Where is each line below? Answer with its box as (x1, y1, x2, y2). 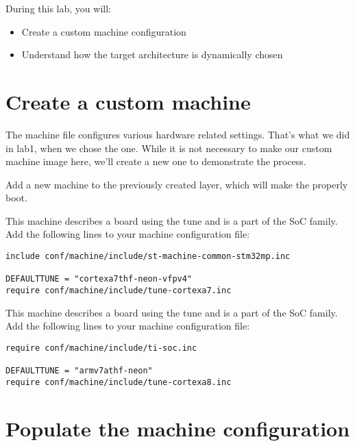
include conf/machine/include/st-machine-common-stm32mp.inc (5, 251, 291, 262)
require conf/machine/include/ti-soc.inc (5, 343, 197, 353)
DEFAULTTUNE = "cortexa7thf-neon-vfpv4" (5, 274, 193, 284)
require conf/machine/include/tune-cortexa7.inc (5, 286, 232, 296)
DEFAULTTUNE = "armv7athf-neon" (5, 366, 153, 376)
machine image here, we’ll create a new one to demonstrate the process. (5, 154, 306, 169)
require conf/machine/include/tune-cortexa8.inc (5, 377, 232, 387)
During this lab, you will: (5, 1, 111, 15)
